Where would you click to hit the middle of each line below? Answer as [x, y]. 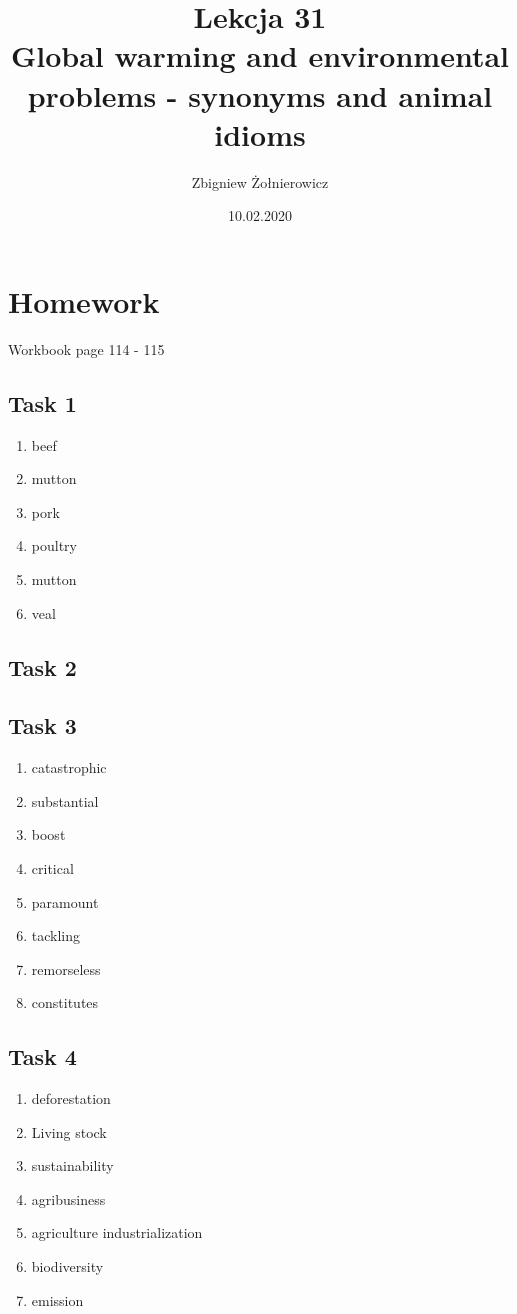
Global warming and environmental [260, 55]
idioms [260, 133]
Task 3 [42, 725]
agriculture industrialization [117, 1232]
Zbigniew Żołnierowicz [260, 181]
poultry [54, 545]
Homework [84, 300]
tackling [56, 935]
